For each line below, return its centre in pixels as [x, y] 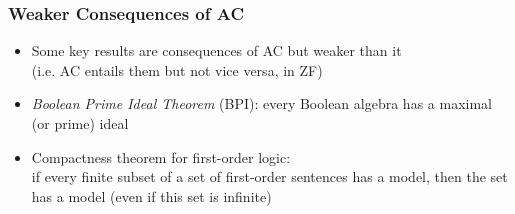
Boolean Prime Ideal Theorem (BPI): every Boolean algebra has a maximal [261, 103]
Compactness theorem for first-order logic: [161, 156]
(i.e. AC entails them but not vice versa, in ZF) [177, 69]
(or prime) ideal [80, 123]
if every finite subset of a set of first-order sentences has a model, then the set [269, 176]
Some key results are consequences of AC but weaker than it [216, 50]
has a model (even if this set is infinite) [151, 195]
